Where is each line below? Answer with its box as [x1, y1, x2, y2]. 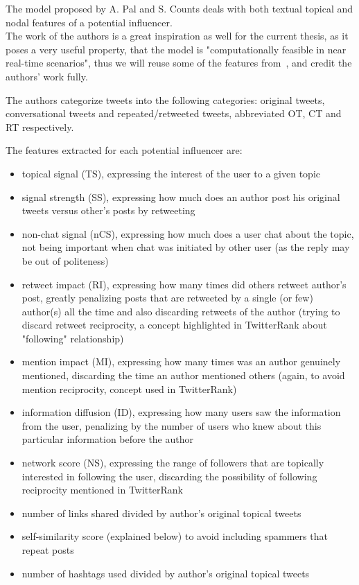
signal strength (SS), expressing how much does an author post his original [21, 189, 340, 204]
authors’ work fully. [6, 69, 88, 83]
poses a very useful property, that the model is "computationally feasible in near [6, 42, 347, 56]
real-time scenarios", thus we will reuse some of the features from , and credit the [6, 55, 352, 70]
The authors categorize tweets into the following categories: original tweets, [6, 92, 325, 107]
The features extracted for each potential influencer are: [6, 143, 243, 157]
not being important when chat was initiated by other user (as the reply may [21, 240, 350, 254]
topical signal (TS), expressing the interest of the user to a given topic [21, 166, 321, 180]
